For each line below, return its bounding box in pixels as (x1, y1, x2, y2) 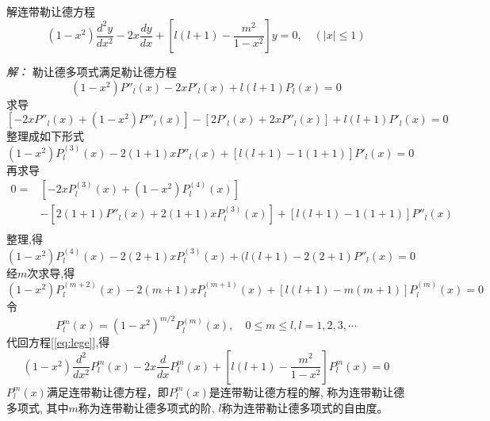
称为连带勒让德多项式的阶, (78, 399, 215, 415)
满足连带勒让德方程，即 (46, 383, 169, 400)
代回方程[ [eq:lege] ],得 (6, 334, 110, 350)
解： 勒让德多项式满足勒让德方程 (6, 63, 177, 80)
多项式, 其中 (6, 399, 69, 415)
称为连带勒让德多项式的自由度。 (221, 399, 389, 415)
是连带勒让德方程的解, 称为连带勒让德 (209, 383, 405, 400)
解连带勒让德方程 (6, 2, 95, 19)
